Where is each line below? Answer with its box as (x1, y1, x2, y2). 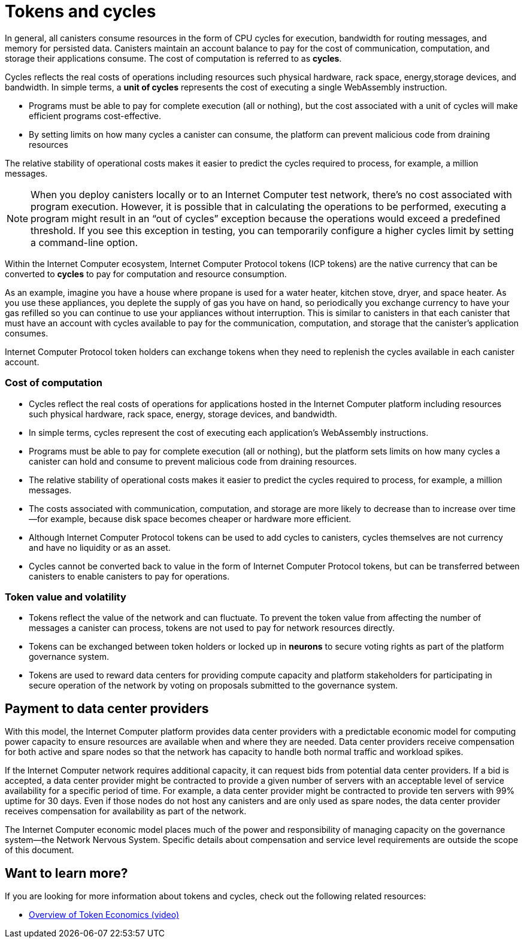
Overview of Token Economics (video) (29, 909, 180, 920)
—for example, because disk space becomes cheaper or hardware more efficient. (29, 513, 352, 524)
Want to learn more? (5, 865, 128, 881)
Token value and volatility (5, 590, 126, 603)
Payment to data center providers (5, 701, 209, 716)
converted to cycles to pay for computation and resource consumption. (5, 268, 287, 279)
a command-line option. (31, 236, 138, 248)
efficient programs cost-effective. (29, 110, 162, 121)
